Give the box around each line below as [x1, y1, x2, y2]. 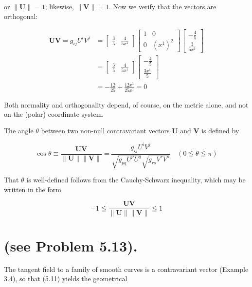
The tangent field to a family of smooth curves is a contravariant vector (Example [4, 264, 249, 274]
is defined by [201, 125, 239, 135]
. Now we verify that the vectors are [108, 1, 216, 11]
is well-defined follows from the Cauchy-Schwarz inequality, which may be [26, 175, 246, 185]
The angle [4, 125, 34, 135]
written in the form [4, 184, 61, 194]
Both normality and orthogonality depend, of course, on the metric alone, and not [4, 99, 249, 109]
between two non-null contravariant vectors [41, 125, 170, 135]
